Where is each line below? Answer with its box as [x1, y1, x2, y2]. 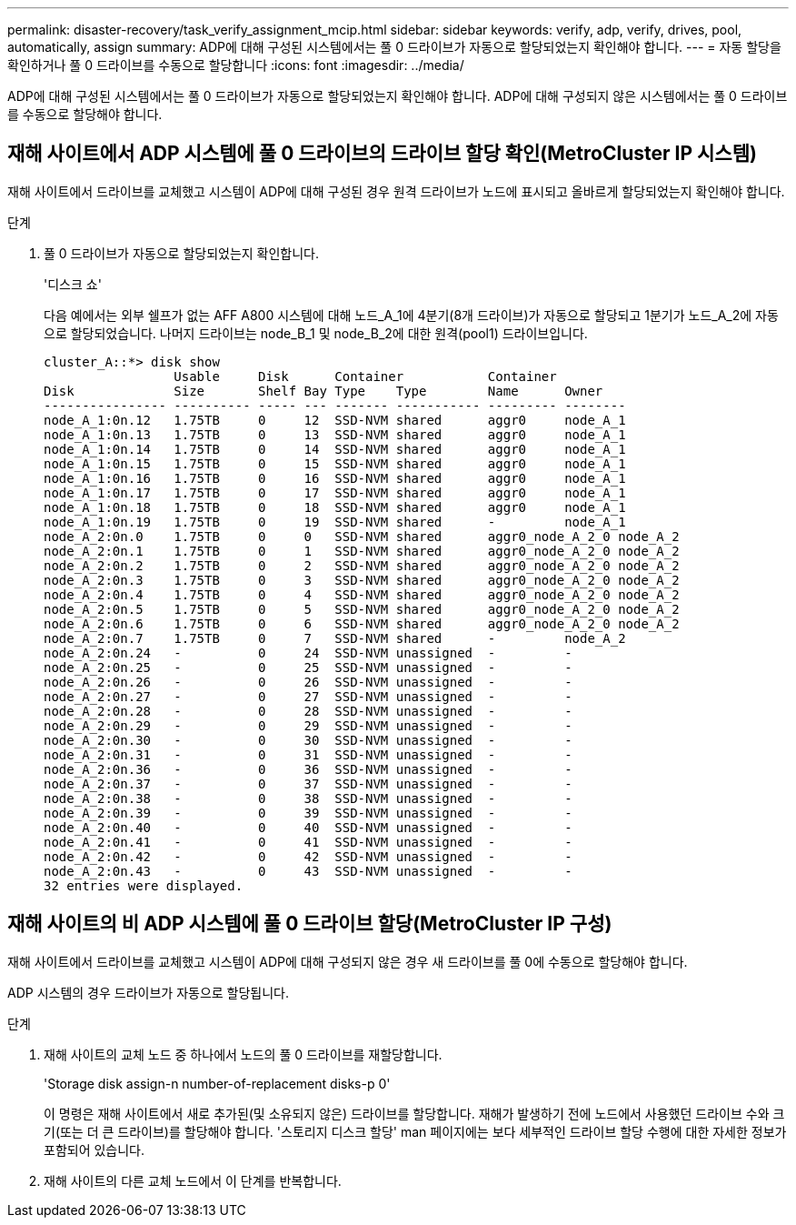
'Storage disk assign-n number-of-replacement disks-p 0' [44, 1075, 391, 1091]
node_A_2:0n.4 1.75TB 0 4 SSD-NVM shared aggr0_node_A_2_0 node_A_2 [44, 587, 680, 602]
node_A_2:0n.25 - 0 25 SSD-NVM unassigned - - [44, 659, 572, 675]
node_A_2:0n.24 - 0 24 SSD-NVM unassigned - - [44, 645, 572, 660]
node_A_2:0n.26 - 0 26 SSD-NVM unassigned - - [44, 674, 572, 689]
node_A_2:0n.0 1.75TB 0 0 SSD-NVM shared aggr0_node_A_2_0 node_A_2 [44, 528, 680, 544]
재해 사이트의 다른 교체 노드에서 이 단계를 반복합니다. [44, 1172, 342, 1189]
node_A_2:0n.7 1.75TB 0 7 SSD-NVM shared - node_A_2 [44, 630, 626, 646]
